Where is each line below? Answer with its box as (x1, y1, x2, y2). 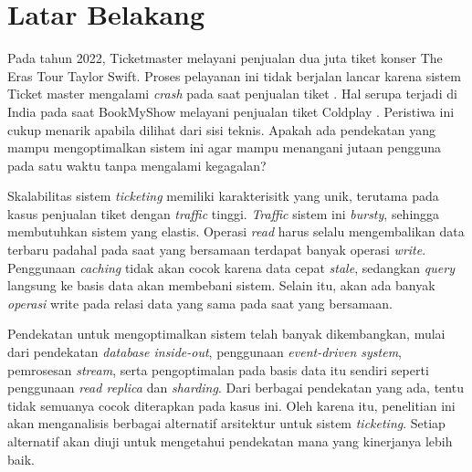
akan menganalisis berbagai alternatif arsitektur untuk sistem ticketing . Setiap (7, 414, 446, 433)
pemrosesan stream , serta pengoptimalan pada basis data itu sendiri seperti (7, 360, 429, 379)
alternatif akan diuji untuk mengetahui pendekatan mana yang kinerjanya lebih (7, 432, 453, 450)
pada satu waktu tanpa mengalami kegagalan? (7, 155, 267, 174)
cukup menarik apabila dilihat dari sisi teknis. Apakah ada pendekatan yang (7, 120, 435, 139)
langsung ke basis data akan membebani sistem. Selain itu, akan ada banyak (7, 276, 435, 295)
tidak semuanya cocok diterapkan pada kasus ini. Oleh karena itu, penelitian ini (7, 395, 456, 414)
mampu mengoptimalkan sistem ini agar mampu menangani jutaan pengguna (7, 138, 442, 157)
